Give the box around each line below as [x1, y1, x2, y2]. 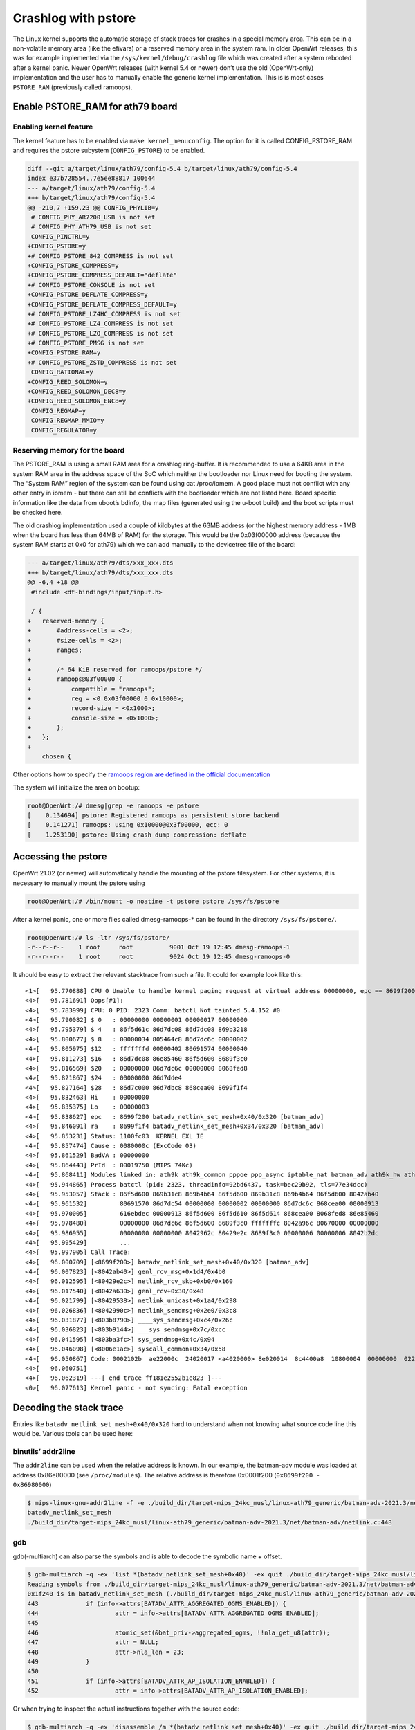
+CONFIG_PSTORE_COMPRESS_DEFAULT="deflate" [27, 271, 178, 280]
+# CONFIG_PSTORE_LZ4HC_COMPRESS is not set [27, 310, 181, 318]
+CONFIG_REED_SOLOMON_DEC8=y [27, 388, 127, 396]
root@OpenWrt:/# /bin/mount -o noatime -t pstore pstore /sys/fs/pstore [27, 897, 279, 905]
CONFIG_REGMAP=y [31, 407, 86, 415]
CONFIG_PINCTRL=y [31, 233, 90, 240]
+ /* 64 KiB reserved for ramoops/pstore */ [27, 665, 203, 673]
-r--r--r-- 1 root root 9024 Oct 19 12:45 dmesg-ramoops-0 [27, 953, 290, 961]
